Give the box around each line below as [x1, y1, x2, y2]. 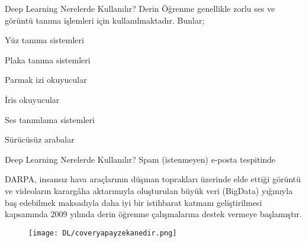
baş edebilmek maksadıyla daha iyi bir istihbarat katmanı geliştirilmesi [5, 196, 262, 208]
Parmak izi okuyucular [5, 73, 87, 86]
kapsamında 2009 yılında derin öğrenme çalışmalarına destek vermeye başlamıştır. [5, 208, 302, 220]
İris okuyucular [5, 93, 60, 105]
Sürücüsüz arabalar [5, 133, 75, 146]
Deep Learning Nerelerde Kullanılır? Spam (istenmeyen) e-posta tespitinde [5, 153, 276, 165]
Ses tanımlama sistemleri [5, 113, 95, 125]
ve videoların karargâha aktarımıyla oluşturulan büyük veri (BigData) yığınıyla [5, 184, 293, 196]
